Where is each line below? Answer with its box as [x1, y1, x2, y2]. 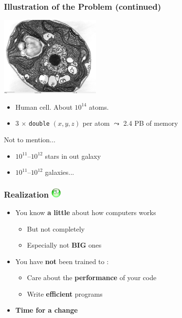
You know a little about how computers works [15, 207, 156, 217]
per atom [82, 118, 110, 128]
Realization [4, 188, 49, 200]
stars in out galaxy [45, 151, 101, 161]
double [29, 120, 50, 128]
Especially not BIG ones [27, 240, 102, 250]
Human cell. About [15, 101, 73, 112]
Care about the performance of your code [27, 272, 157, 283]
